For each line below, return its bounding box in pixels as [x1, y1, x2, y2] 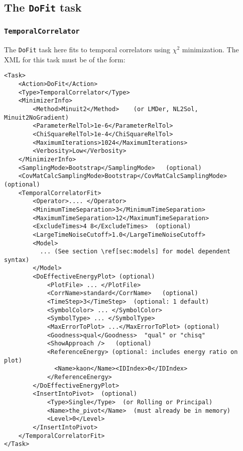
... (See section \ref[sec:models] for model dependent [40, 248, 231, 255]
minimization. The [182, 44, 239, 55]
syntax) [4, 256, 30, 263]
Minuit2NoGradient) [4, 114, 69, 121]
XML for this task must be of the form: [4, 54, 126, 64]
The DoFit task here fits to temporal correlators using [4, 44, 171, 55]
